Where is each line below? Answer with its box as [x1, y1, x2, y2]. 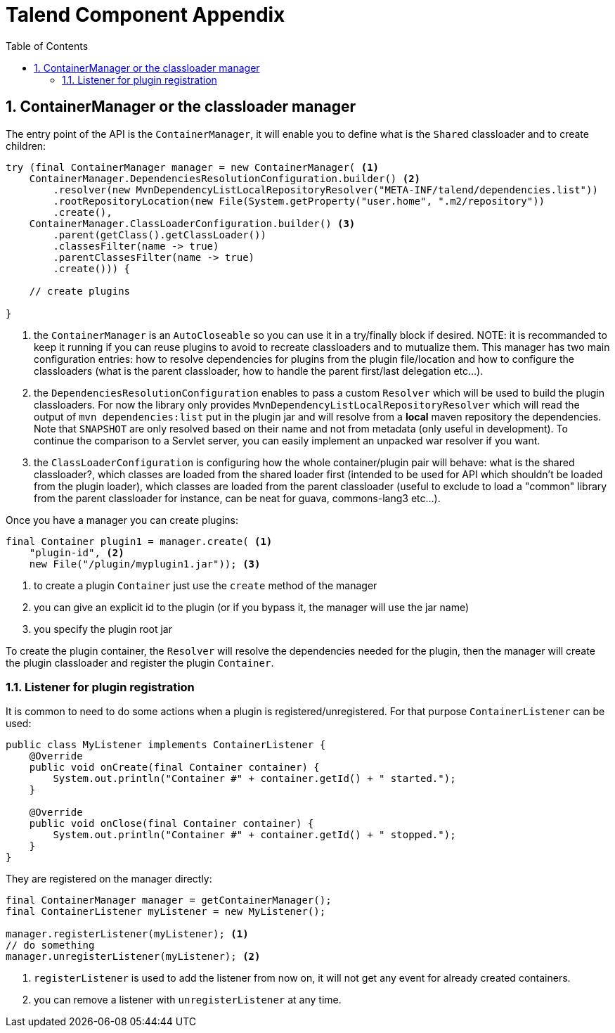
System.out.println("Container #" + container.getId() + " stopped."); [53, 829, 456, 841]
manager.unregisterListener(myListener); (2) [6, 951, 261, 963]
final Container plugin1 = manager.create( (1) [6, 535, 273, 547]
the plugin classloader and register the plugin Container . [6, 656, 274, 669]
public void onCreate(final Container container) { [29, 762, 320, 774]
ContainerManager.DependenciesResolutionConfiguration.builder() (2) [29, 172, 421, 184]
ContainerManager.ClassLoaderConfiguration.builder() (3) [29, 217, 356, 229]
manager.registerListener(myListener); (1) [6, 928, 249, 940]
